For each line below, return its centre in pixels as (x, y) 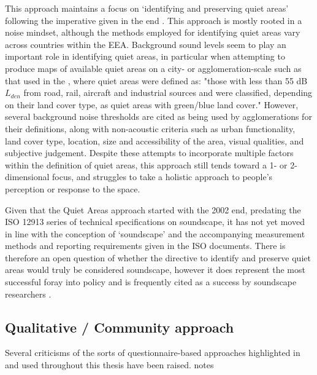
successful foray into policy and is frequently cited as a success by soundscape (151, 282)
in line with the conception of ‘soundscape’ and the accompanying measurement (155, 233)
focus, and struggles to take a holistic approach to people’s (162, 177)
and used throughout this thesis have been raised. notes (109, 365)
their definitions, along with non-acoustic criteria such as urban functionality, (150, 128)
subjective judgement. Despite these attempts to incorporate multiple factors (149, 153)
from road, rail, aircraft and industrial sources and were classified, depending (168, 93)
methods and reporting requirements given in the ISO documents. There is (145, 246)
